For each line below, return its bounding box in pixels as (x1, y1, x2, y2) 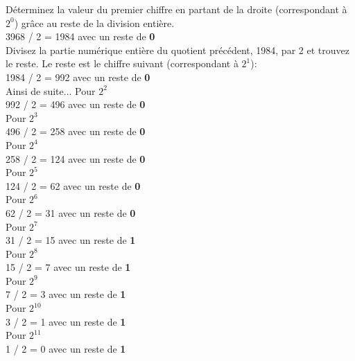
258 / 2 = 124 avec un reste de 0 (6, 151, 146, 166)
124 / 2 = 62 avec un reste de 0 (6, 178, 141, 193)
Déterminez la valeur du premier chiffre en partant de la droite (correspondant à (6, 2, 347, 16)
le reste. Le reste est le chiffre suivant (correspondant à (6, 56, 239, 71)
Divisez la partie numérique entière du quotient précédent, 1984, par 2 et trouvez (6, 42, 349, 57)
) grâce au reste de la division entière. (14, 15, 175, 30)
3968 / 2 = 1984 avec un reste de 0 (6, 29, 155, 44)
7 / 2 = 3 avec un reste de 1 (6, 287, 126, 301)
